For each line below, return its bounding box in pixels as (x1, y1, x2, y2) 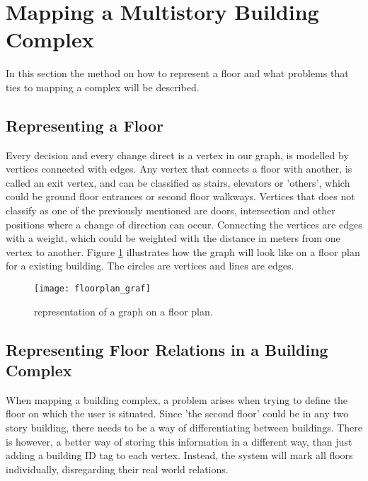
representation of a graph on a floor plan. (34, 303, 213, 318)
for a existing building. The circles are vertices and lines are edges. (6, 258, 294, 273)
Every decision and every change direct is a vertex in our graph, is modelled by (6, 147, 349, 162)
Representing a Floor (6, 114, 164, 136)
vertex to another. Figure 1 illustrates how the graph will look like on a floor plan (6, 244, 360, 259)
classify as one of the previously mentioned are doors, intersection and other (6, 203, 335, 218)
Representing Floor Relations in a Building (6, 338, 328, 360)
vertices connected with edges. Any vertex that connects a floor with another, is (6, 161, 352, 176)
